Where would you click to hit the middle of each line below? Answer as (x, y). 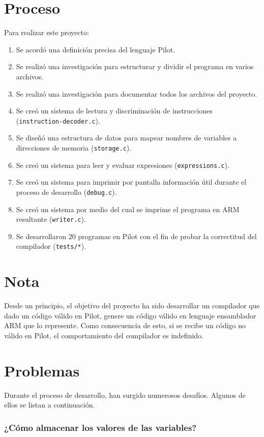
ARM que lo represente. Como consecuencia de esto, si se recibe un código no (125, 325)
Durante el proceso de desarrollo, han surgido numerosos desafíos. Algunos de (125, 395)
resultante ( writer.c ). (51, 219)
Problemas (42, 370)
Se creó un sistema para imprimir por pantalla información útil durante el (131, 182)
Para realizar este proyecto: (47, 32)
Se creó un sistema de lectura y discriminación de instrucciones (114, 111)
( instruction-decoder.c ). (58, 120)
